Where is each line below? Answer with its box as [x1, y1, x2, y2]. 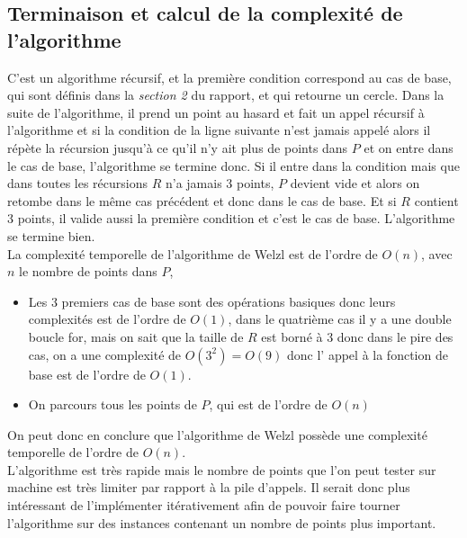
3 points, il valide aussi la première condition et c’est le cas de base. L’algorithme [7, 209, 455, 228]
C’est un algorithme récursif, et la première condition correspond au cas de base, [7, 67, 452, 86]
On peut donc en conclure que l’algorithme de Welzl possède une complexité [7, 425, 427, 444]
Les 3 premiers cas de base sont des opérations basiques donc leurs [28, 291, 396, 310]
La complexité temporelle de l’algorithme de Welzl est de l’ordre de [7, 244, 378, 263]
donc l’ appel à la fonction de [287, 345, 448, 363]
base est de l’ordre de [28, 364, 146, 383]
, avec [421, 244, 453, 263]
